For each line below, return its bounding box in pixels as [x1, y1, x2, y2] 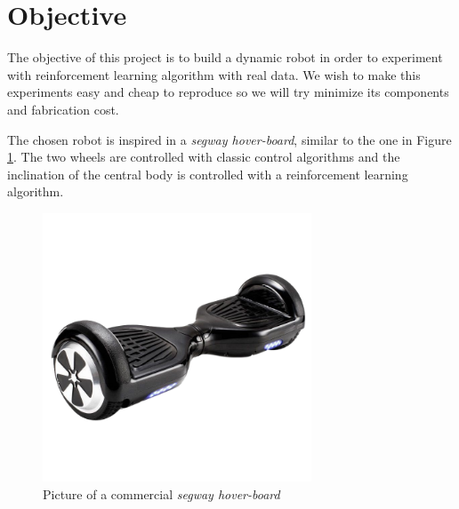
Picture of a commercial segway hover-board [43, 484, 280, 503]
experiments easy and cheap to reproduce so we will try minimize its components [7, 83, 449, 101]
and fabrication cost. [7, 99, 119, 118]
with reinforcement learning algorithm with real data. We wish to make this [7, 65, 421, 84]
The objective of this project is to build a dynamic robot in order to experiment [7, 48, 443, 67]
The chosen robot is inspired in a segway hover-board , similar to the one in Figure [7, 130, 452, 148]
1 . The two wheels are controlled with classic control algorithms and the [7, 147, 400, 166]
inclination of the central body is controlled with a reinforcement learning [7, 164, 408, 183]
